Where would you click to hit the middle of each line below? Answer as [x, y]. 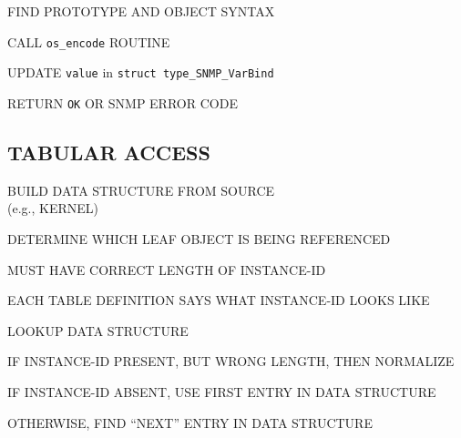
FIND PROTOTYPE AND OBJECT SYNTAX [141, 11]
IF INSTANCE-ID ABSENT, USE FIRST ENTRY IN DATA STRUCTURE [222, 391]
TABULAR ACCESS [109, 152]
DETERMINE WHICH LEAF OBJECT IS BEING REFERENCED [199, 238]
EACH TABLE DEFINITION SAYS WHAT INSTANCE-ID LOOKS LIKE [219, 300]
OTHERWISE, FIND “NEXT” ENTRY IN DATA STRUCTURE [190, 422]
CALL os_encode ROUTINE [89, 41]
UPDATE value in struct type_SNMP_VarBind [141, 72]
